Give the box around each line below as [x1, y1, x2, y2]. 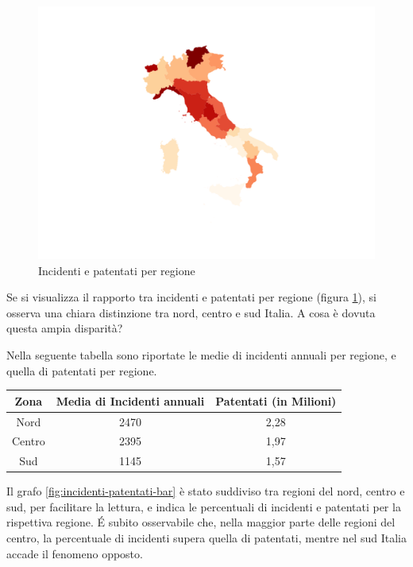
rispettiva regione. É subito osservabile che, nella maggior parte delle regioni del [6, 514, 396, 530]
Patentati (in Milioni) [215, 392, 337, 409]
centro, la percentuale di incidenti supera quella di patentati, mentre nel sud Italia [6, 530, 407, 546]
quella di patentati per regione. [6, 362, 157, 379]
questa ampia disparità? [6, 320, 123, 336]
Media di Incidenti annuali [56, 392, 205, 409]
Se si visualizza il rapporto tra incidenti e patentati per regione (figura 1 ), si [6, 289, 377, 305]
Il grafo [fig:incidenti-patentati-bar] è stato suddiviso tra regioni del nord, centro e [6, 483, 405, 499]
